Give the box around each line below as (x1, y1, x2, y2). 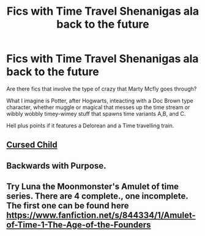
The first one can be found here (6, 200, 130, 211)
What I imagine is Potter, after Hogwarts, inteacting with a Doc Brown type (6, 97, 194, 104)
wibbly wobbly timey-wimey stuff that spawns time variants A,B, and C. (6, 110, 186, 117)
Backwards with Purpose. (6, 161, 106, 171)
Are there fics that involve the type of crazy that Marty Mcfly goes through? (6, 85, 197, 93)
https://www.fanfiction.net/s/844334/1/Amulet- (6, 210, 196, 221)
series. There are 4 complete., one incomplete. (6, 191, 188, 202)
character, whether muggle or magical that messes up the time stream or (6, 103, 190, 111)
